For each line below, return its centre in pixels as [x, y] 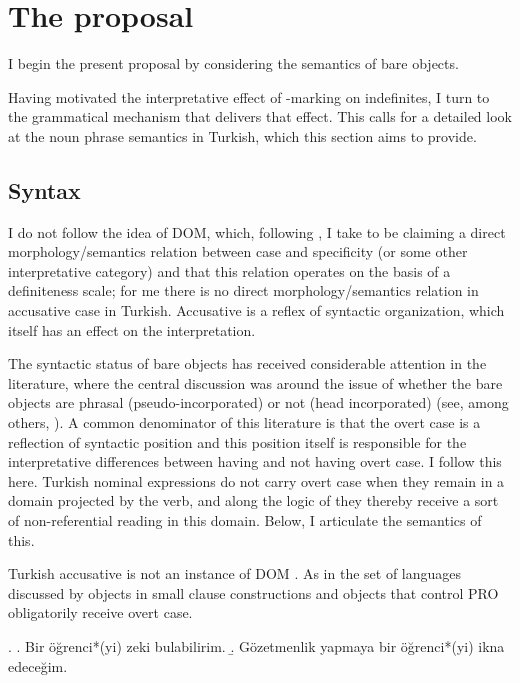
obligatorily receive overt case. [100, 612]
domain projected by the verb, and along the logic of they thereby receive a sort [253, 500]
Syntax [44, 189]
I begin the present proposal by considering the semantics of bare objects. [233, 63]
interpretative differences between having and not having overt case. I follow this [255, 461]
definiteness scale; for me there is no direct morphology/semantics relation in [243, 290]
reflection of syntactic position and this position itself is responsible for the [237, 441]
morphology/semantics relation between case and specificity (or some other [238, 251]
